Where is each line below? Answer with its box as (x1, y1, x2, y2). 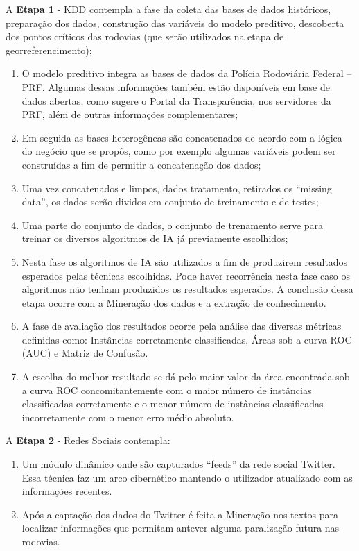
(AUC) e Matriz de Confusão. (21, 346, 148, 360)
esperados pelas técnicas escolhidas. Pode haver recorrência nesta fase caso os (21, 268, 350, 282)
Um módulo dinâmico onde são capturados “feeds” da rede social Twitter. (21, 457, 335, 471)
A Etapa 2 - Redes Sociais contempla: (6, 433, 170, 448)
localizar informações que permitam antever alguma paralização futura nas (21, 520, 340, 535)
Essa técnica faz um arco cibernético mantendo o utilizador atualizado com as (21, 470, 353, 484)
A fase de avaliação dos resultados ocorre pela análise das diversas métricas (21, 319, 342, 333)
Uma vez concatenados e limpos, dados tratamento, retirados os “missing (21, 180, 332, 195)
